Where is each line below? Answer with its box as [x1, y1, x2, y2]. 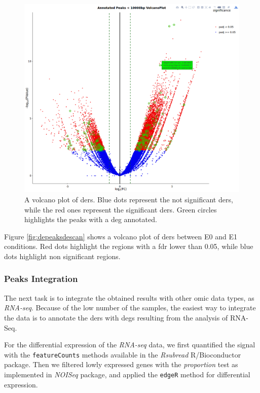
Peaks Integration [4, 272, 78, 285]
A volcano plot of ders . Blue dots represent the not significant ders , [24, 194, 233, 204]
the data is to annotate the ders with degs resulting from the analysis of [4, 312, 228, 323]
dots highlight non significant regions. [4, 251, 121, 261]
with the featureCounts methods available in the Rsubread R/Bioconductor [4, 349, 241, 360]
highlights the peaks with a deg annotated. [24, 214, 157, 225]
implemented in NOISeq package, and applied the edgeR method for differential [4, 369, 250, 379]
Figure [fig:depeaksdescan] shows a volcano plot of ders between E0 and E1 [4, 231, 237, 241]
